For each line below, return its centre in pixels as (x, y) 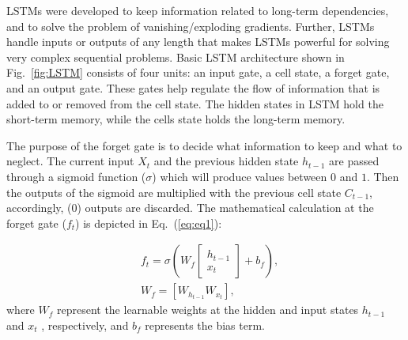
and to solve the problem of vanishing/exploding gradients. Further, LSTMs (191, 26)
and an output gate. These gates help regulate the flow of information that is (193, 87)
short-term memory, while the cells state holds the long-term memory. (176, 119)
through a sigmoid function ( (76, 176)
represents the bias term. (205, 325)
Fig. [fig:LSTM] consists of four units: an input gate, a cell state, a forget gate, (198, 72)
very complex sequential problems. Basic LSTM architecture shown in (176, 57)
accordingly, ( (39, 208)
